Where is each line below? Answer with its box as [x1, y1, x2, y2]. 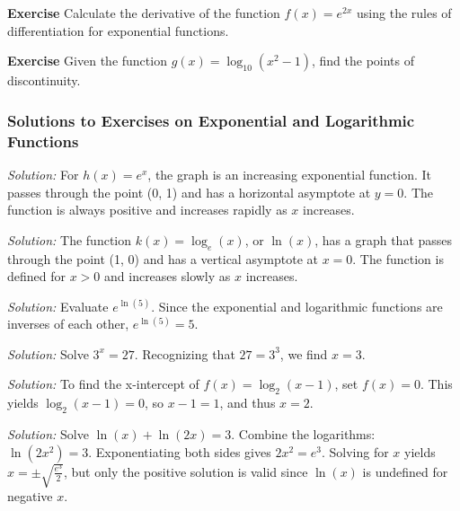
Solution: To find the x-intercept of [7, 374, 199, 393]
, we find [279, 344, 328, 363]
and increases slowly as [104, 267, 231, 286]
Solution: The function [7, 230, 132, 249]
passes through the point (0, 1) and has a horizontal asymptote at [7, 182, 371, 201]
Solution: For [7, 164, 79, 183]
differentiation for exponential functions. [7, 21, 229, 40]
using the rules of [357, 4, 452, 22]
